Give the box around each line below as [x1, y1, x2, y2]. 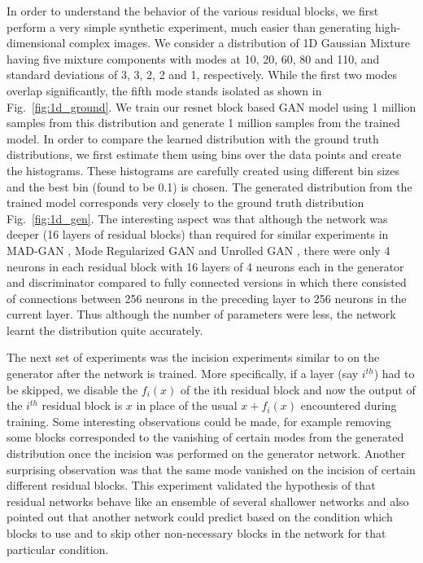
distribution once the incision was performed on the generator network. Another [7, 445, 406, 462]
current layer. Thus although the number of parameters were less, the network [7, 306, 396, 323]
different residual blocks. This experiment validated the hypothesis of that [7, 477, 376, 494]
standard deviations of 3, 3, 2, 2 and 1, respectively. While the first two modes [7, 66, 398, 83]
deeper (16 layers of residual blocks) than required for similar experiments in [7, 226, 389, 243]
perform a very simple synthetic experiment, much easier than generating [7, 18, 372, 35]
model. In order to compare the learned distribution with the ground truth [7, 130, 379, 147]
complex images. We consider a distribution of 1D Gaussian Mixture [69, 34, 410, 51]
